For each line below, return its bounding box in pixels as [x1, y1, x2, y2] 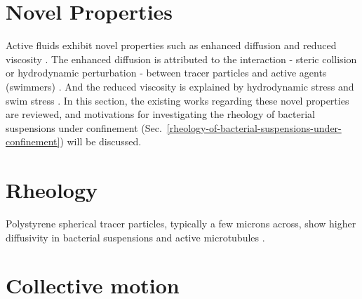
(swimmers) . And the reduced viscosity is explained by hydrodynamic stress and [6, 79, 354, 93]
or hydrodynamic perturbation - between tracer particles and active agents [6, 65, 327, 80]
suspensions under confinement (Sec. [6, 120, 162, 135]
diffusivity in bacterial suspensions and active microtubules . [6, 230, 265, 244]
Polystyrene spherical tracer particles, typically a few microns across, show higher [6, 216, 356, 230]
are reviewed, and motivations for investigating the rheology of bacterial [6, 107, 315, 121]
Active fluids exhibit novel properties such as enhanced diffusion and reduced [6, 38, 337, 53]
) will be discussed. [60, 134, 142, 149]
